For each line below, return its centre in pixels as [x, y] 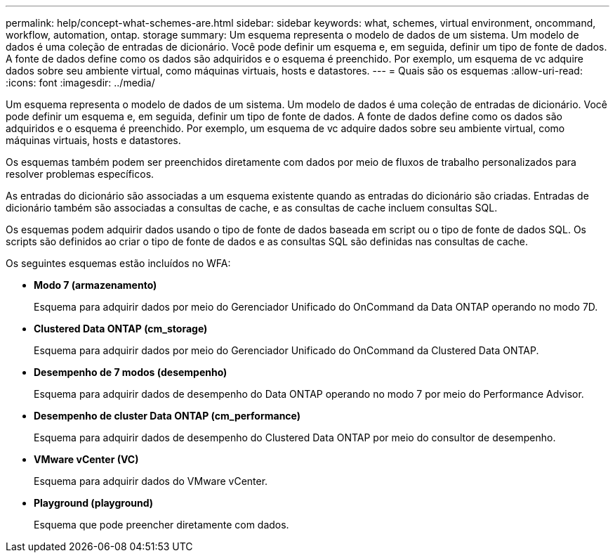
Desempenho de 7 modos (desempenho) [131, 372]
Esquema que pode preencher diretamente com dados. [161, 525]
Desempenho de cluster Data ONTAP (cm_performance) [167, 416]
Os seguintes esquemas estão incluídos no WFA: [118, 263]
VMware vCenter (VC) [86, 459]
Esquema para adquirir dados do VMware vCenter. [151, 481]
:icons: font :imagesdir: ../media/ [80, 83]
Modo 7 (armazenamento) [95, 285]
